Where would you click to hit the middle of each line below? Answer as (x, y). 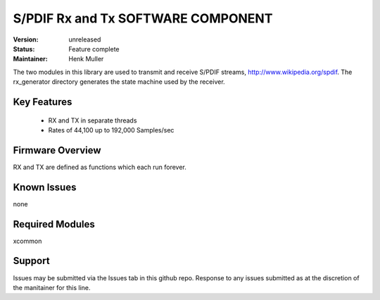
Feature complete (94, 49)
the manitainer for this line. (52, 287)
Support (31, 261)
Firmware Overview (57, 150)
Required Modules (54, 224)
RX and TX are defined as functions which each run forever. (100, 167)
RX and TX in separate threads (93, 120)
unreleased (85, 39)
